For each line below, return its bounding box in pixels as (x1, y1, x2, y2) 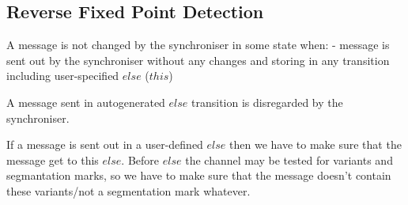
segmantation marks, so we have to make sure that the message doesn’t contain (6, 167, 391, 184)
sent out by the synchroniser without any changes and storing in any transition (6, 51, 390, 68)
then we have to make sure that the (229, 136, 402, 153)
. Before (121, 151, 160, 168)
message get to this (6, 151, 99, 168)
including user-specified (6, 67, 119, 84)
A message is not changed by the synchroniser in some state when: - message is (6, 36, 390, 53)
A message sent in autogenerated (6, 93, 165, 110)
